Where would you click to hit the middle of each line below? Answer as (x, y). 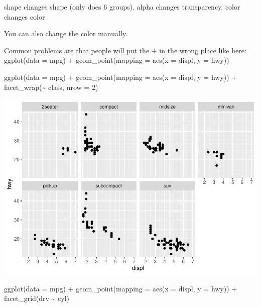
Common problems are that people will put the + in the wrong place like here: (125, 50)
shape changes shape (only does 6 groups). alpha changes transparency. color (122, 7)
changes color (25, 16)
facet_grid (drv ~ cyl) (37, 298)
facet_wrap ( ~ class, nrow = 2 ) (51, 87)
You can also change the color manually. (66, 33)
